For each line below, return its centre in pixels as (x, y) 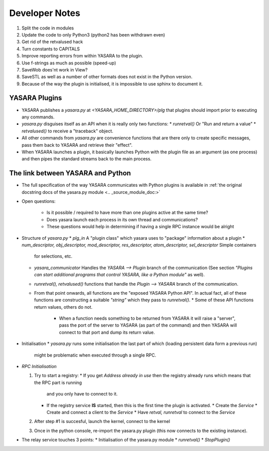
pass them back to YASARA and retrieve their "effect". (77, 145)
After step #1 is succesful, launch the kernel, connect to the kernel (102, 422)
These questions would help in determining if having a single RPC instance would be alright (140, 227)
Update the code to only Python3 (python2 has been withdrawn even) (93, 34)
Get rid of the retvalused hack (52, 42)
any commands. (38, 117)
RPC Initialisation (39, 367)
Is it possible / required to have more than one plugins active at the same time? (128, 213)
